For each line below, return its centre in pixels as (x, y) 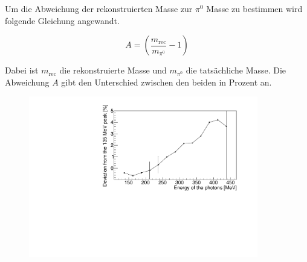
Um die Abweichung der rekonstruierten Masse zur (99, 8)
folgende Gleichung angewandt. (62, 20)
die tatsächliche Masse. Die (236, 70)
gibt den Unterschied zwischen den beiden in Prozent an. (166, 82)
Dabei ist (22, 70)
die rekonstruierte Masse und (113, 70)
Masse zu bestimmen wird (254, 8)
